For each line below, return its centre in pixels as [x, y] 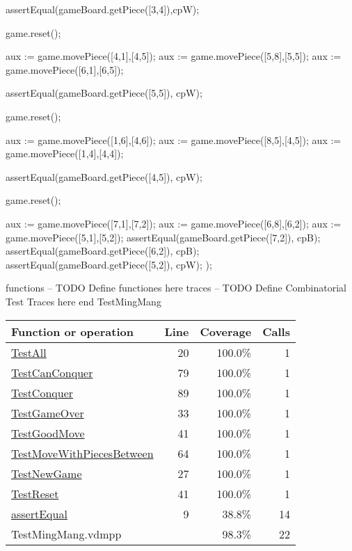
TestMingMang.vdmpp [66, 534]
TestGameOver [48, 413]
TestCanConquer [52, 372]
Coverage [226, 331]
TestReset [35, 493]
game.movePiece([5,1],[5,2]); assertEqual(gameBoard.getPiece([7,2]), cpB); [163, 237]
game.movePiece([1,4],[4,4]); [65, 153]
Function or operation [72, 331]
